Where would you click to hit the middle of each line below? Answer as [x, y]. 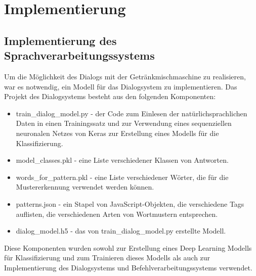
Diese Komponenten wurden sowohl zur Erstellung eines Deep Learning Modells [128, 247]
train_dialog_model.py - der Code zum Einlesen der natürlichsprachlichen [132, 113]
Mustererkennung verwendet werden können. [85, 187]
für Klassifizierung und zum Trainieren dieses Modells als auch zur [107, 258]
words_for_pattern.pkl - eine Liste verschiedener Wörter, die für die [122, 177]
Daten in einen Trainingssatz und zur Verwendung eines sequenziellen [124, 123]
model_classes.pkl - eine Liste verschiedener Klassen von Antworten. [122, 160]
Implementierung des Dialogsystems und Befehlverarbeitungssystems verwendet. [128, 267]
